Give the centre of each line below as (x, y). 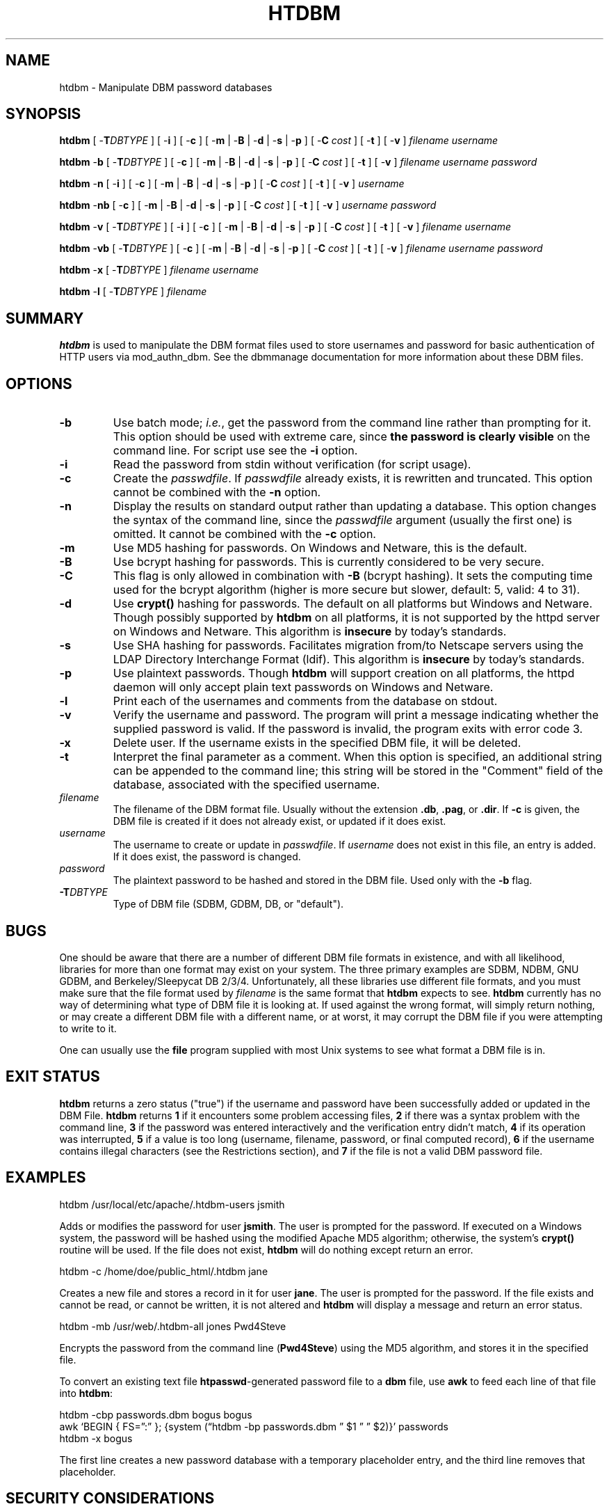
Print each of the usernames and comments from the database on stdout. (305, 701)
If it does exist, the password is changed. (207, 857)
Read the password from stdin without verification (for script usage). (292, 465)
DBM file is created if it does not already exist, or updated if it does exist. (279, 821)
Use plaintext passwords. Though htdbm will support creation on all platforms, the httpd (344, 673)
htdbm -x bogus (96, 1438)
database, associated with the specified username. (246, 785)
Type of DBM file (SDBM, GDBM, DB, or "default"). (228, 904)
